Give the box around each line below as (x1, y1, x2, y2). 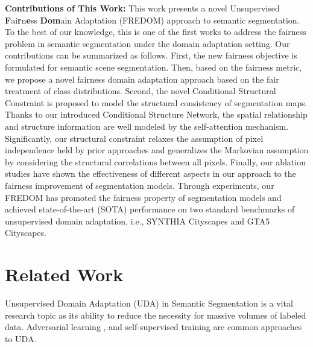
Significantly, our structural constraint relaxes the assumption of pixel (5, 132, 264, 144)
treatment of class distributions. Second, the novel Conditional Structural (5, 84, 276, 97)
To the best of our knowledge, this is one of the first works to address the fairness (5, 25, 306, 38)
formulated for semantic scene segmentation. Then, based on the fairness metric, (5, 60, 302, 73)
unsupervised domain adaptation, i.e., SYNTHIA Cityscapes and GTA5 (5, 214, 270, 227)
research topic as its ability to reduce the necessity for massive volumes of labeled (5, 308, 306, 321)
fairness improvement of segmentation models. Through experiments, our (5, 179, 274, 191)
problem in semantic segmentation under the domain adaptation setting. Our (5, 37, 290, 49)
